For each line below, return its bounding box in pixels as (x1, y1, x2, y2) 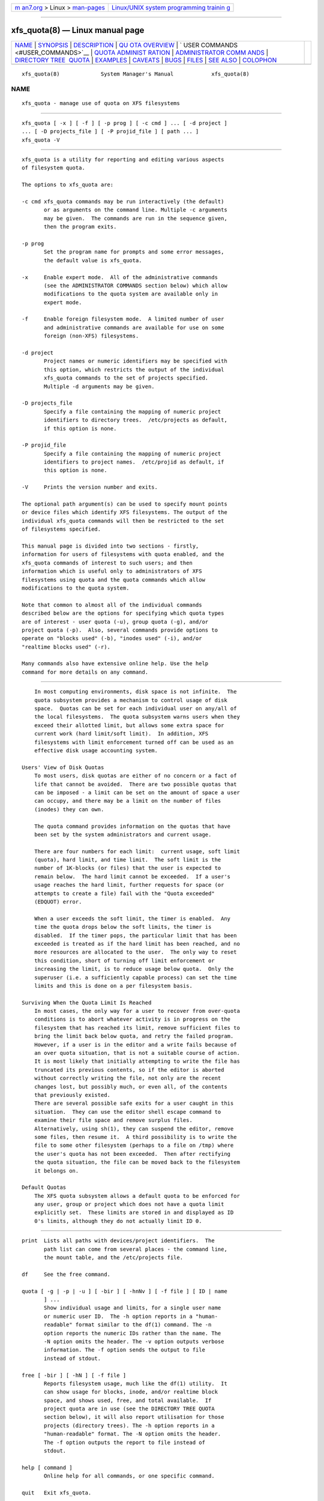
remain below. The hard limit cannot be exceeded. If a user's (34, 873, 231, 880)
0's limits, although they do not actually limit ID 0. (34, 1218, 202, 1224)
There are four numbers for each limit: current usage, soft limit (34, 848, 240, 855)
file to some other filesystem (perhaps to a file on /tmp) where (34, 1142, 234, 1149)
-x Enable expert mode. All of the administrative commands (22, 274, 218, 280)
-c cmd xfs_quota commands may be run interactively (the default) (22, 198, 224, 205)
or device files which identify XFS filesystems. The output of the (22, 509, 227, 516)
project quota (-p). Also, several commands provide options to (22, 626, 218, 633)
